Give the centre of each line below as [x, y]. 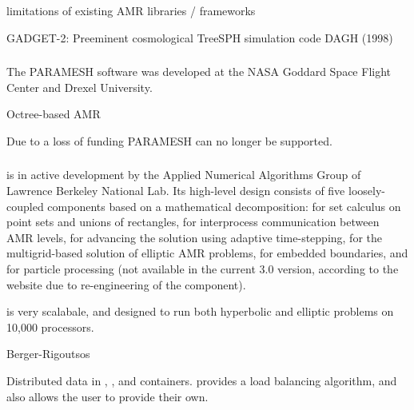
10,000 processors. [50, 326]
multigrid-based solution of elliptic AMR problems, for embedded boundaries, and [207, 253]
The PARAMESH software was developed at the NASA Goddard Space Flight [199, 72]
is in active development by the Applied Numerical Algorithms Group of [184, 175]
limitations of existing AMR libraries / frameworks [131, 10]
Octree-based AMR [54, 114]
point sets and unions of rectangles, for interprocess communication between [193, 222]
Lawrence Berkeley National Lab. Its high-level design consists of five [176, 190]
